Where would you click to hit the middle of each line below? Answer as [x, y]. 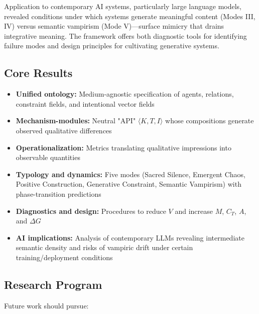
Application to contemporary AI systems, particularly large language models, [123, 6]
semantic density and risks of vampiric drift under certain [104, 247]
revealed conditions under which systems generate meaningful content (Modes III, [130, 16]
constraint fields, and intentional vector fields [85, 103]
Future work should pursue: [46, 305]
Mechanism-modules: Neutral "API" [76, 121]
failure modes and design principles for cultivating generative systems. [112, 46]
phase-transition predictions [58, 193]
